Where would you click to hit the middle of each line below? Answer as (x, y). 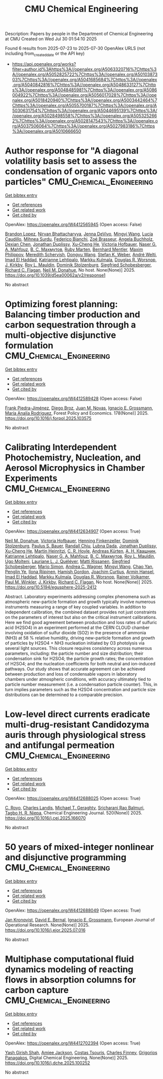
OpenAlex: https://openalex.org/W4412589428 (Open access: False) (73, 398)
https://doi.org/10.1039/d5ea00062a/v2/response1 (55, 275)
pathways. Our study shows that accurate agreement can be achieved (75, 669)
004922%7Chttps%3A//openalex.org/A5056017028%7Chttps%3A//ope (84, 95)
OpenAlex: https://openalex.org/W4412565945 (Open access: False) (73, 224)
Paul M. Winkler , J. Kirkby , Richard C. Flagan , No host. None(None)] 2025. (79, 582)
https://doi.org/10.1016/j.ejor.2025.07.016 (45, 930)
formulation (29, 346)
